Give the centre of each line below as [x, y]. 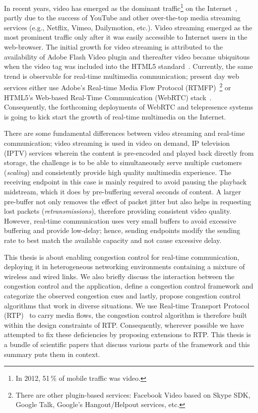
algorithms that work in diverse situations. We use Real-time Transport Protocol [127, 305]
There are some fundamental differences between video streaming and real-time [125, 133]
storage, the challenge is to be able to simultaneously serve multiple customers [123, 162]
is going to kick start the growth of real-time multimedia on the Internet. [115, 116]
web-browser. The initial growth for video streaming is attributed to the [114, 47]
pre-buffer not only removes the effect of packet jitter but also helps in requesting [128, 201]
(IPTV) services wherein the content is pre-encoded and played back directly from [129, 152]
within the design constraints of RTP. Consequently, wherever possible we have [124, 324]
